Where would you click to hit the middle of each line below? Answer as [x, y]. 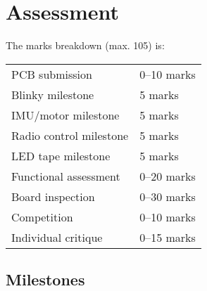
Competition [42, 216]
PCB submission [52, 74]
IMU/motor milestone [65, 115]
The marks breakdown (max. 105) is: [85, 45]
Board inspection [53, 196]
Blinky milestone [53, 94]
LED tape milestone [61, 155]
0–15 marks [168, 237]
